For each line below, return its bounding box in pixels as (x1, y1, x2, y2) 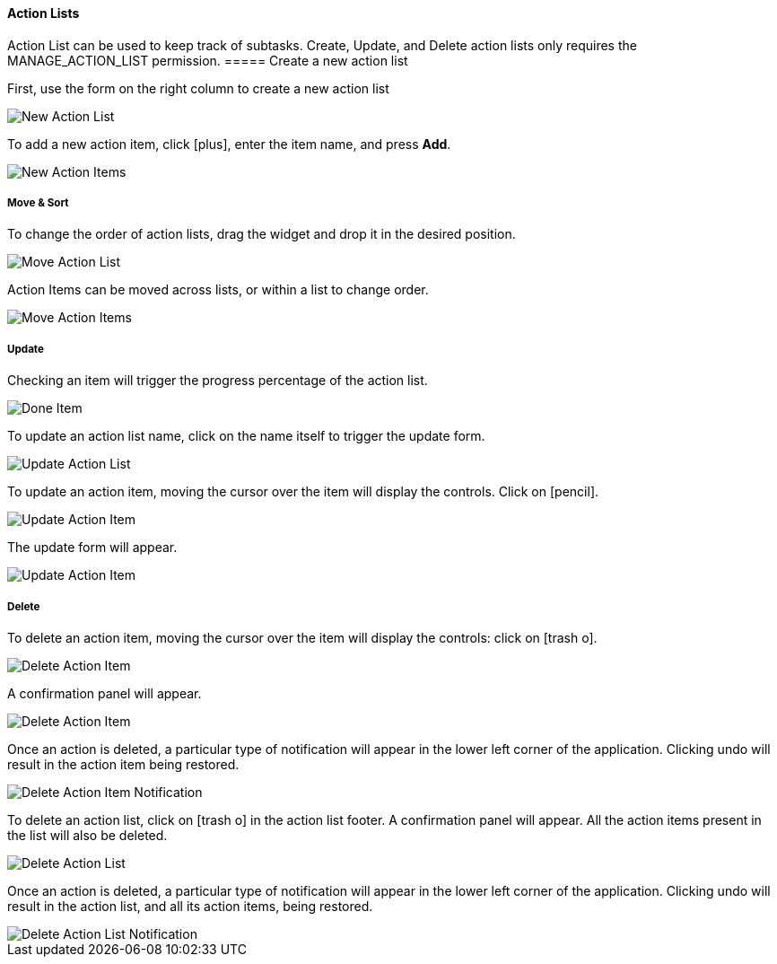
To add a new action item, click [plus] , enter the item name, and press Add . (7, 136, 451, 152)
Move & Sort (7, 197, 69, 209)
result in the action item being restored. (7, 756, 240, 772)
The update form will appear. (7, 539, 178, 556)
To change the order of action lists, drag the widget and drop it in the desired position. (7, 226, 516, 242)
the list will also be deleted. (7, 827, 168, 843)
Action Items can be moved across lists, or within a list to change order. (7, 282, 429, 298)
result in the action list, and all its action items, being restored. (7, 898, 373, 914)
